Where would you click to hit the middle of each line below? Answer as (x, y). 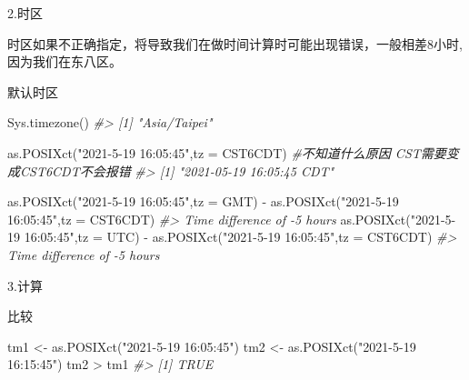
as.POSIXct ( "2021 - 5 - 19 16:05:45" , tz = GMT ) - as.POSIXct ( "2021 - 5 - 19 (203, 201)
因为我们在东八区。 (65, 61)
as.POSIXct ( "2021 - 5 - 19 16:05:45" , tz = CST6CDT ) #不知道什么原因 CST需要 (227, 152)
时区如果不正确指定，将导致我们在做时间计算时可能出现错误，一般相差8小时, (235, 43)
